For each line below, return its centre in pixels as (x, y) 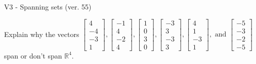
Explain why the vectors (42, 34)
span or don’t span (33, 55)
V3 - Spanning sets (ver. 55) (48, 6)
